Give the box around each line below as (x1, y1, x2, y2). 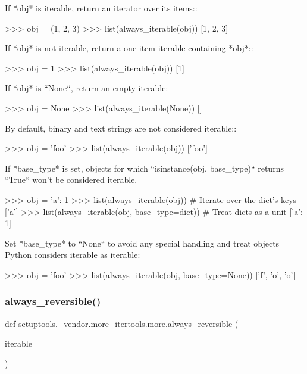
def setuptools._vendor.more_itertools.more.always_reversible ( (5, 317, 239, 329)
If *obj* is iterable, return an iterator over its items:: (5, 2, 198, 14)
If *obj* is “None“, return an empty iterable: (5, 82, 168, 94)
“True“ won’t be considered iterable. (5, 173, 137, 186)
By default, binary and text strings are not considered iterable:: (5, 121, 237, 134)
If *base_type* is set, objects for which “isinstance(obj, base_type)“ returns (5, 161, 284, 174)
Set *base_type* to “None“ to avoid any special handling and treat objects (5, 236, 280, 249)
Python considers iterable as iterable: (5, 248, 140, 261)
